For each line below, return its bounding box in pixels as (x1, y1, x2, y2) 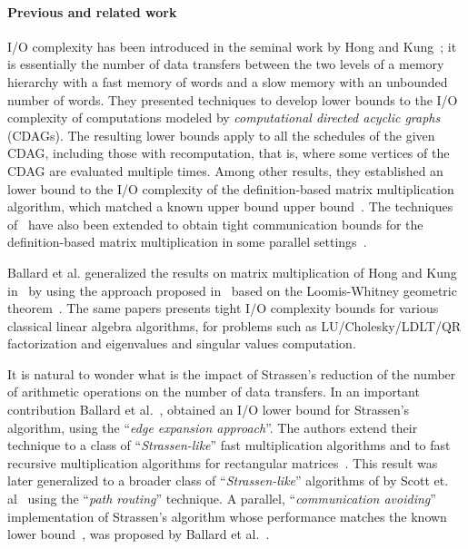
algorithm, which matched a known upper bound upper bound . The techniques (7, 197, 453, 216)
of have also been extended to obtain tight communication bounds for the (7, 214, 423, 233)
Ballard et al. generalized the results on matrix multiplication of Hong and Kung (7, 262, 457, 281)
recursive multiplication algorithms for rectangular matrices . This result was (7, 453, 438, 472)
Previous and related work (7, 2, 177, 21)
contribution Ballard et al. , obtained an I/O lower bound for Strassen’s (7, 400, 410, 419)
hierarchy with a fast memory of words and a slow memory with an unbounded (7, 72, 448, 91)
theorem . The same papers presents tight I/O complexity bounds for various (7, 299, 439, 318)
